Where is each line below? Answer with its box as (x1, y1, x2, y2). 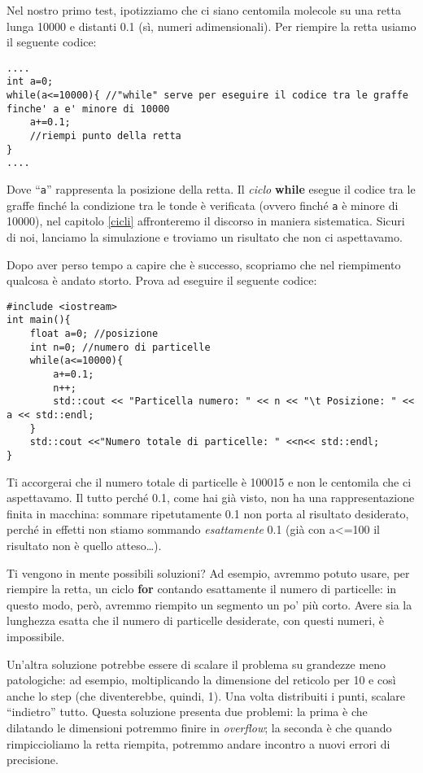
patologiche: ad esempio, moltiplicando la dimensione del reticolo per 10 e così (7, 671, 396, 688)
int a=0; (7, 76, 54, 88)
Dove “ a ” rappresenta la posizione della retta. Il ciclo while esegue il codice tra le (7, 181, 416, 198)
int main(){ (7, 314, 71, 326)
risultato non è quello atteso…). (7, 536, 162, 553)
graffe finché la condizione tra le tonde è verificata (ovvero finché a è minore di (7, 196, 399, 213)
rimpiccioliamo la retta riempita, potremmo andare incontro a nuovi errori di (7, 735, 390, 752)
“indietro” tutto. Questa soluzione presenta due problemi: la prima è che (7, 703, 368, 720)
